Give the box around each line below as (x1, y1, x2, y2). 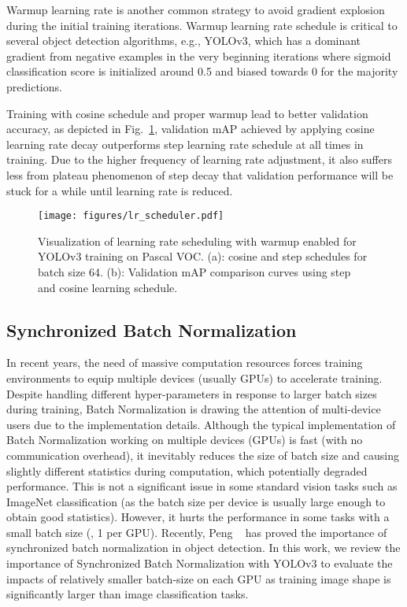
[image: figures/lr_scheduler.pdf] (38, 210, 224, 222)
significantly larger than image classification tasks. (6, 586, 249, 602)
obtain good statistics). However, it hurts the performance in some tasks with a (6, 509, 390, 525)
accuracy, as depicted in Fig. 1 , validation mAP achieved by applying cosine (6, 120, 375, 137)
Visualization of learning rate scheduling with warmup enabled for (38, 232, 357, 249)
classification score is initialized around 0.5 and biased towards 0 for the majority (6, 63, 398, 80)
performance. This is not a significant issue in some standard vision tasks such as (6, 478, 398, 494)
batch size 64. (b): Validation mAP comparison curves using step (38, 263, 351, 279)
